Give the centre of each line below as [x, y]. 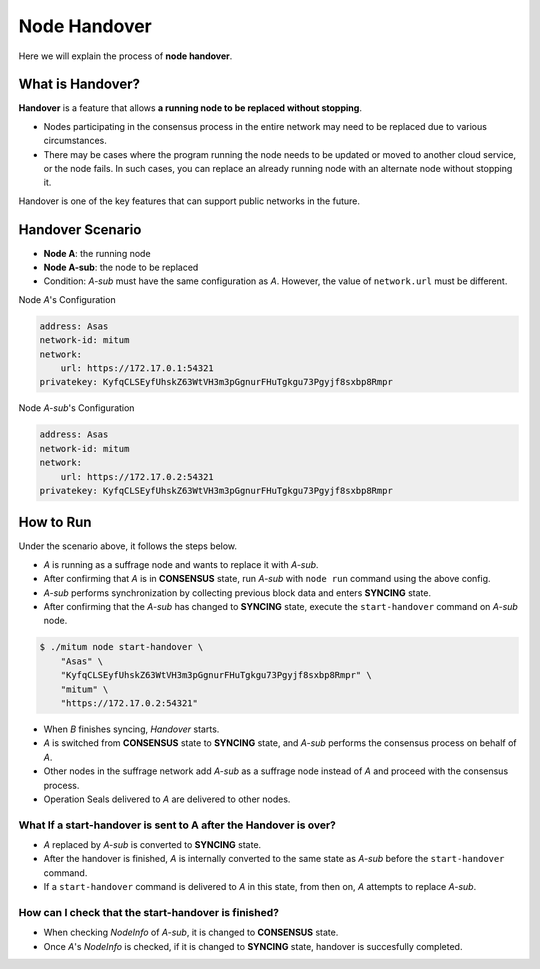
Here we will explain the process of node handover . [125, 56]
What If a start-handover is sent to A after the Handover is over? [177, 825]
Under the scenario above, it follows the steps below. [128, 546]
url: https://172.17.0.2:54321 [137, 476]
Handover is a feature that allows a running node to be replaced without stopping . [190, 108]
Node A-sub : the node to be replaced [121, 267]
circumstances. [75, 141]
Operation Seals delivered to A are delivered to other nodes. [167, 799]
